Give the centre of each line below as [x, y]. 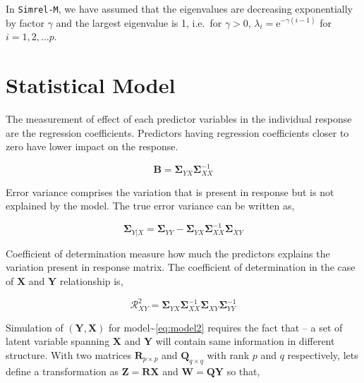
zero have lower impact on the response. [92, 146]
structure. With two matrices [68, 354]
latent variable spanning [58, 341]
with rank [228, 354]
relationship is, [91, 281]
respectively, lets [323, 354]
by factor [25, 22]
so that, [243, 371]
